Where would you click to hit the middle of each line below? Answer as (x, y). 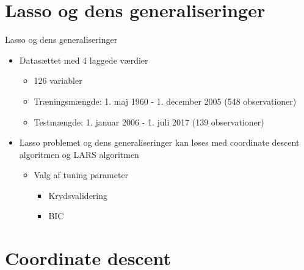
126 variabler (58, 81)
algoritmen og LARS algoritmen (79, 154)
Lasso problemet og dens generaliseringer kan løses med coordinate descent (159, 142)
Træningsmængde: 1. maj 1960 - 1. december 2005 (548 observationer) (165, 101)
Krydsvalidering (78, 195)
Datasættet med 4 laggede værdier (84, 60)
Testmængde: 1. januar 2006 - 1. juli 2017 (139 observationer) (149, 122)
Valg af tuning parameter (81, 175)
